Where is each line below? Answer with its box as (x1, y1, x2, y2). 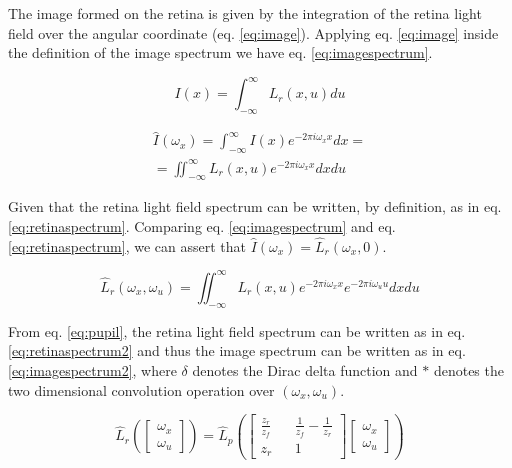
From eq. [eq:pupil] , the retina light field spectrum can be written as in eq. (8, 320, 466, 341)
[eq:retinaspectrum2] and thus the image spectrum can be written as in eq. (8, 340, 466, 361)
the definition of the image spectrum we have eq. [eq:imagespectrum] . (8, 42, 433, 63)
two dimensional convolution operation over (8, 379, 275, 400)
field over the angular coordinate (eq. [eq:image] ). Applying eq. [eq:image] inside (8, 22, 499, 43)
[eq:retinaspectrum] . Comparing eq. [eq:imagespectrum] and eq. (8, 216, 396, 237)
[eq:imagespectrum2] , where (8, 359, 177, 380)
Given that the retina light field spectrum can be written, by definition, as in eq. (8, 196, 502, 217)
